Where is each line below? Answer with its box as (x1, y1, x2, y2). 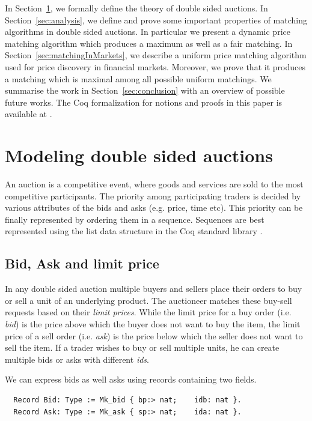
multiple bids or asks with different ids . (5, 353, 149, 365)
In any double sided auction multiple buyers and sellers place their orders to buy (5, 282, 302, 295)
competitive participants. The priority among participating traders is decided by (5, 189, 301, 202)
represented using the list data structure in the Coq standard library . (5, 225, 263, 237)
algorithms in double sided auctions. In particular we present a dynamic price (5, 25, 290, 38)
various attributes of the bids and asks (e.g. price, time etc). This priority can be (5, 201, 303, 214)
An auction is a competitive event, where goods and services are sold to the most (5, 178, 304, 190)
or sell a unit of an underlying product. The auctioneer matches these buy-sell (5, 294, 292, 306)
